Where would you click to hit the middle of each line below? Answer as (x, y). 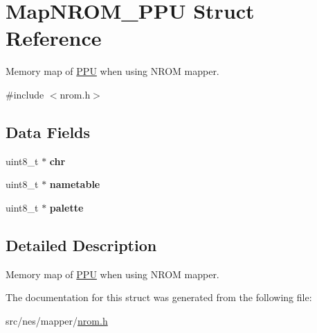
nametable (75, 184)
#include (25, 94)
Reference (54, 38)
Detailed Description (81, 245)
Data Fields (48, 131)
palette (66, 207)
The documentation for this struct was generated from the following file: (159, 297)
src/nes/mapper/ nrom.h (57, 320)
